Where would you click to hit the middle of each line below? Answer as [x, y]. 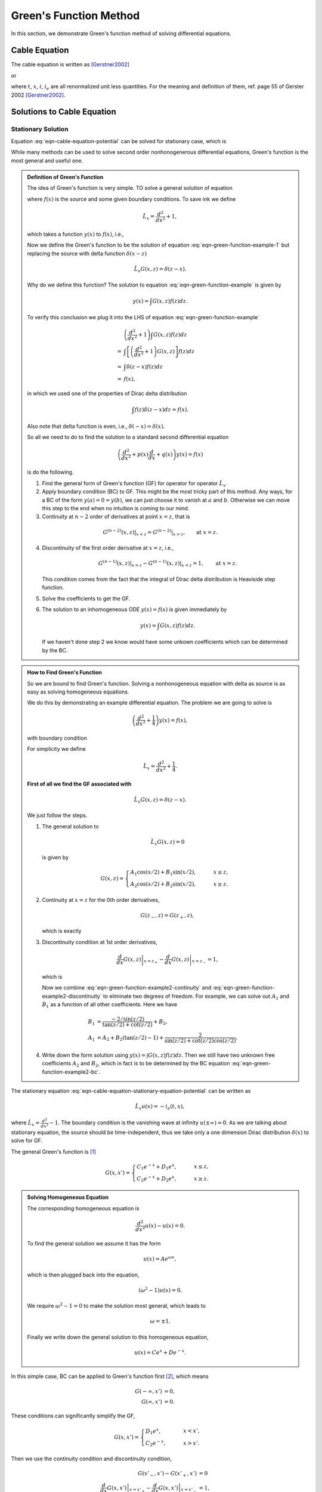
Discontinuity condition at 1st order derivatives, [100, 942]
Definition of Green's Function [65, 177]
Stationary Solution [40, 130]
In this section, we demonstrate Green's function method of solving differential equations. [121, 33]
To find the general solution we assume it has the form [94, 1244]
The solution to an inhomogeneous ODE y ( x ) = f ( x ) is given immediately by [134, 609]
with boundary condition [57, 738]
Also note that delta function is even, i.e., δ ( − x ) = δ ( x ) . [96, 426]
